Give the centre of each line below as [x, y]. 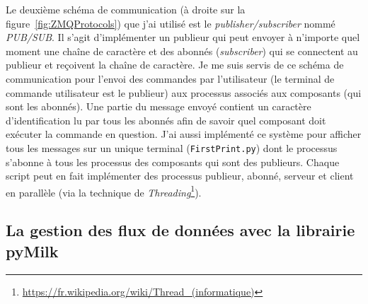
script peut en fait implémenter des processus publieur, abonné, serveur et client [180, 176]
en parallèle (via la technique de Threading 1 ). [104, 191]
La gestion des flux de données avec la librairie [180, 230]
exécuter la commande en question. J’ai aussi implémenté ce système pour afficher [184, 134]
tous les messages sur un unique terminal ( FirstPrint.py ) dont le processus [172, 147]
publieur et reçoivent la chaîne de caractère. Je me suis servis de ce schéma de [175, 65]
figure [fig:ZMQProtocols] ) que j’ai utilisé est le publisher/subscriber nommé [171, 23]
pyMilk [32, 251]
